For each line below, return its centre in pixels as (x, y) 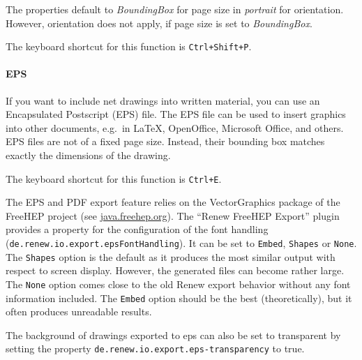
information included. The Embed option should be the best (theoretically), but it (179, 298)
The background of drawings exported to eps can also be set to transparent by (173, 335)
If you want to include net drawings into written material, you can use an (163, 100)
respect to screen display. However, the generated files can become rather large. (175, 270)
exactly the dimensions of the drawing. (88, 155)
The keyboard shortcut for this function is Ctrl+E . (114, 178)
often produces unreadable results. (79, 312)
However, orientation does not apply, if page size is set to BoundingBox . (159, 23)
